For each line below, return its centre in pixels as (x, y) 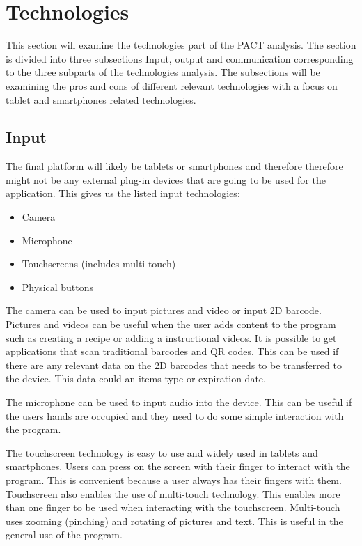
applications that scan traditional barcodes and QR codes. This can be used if (172, 351)
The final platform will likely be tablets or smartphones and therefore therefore (174, 166)
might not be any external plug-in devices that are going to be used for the (166, 179)
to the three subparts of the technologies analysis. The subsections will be (163, 72)
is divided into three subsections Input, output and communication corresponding (180, 58)
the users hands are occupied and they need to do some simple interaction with (175, 415)
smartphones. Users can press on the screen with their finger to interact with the (178, 466)
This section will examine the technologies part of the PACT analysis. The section (181, 45)
